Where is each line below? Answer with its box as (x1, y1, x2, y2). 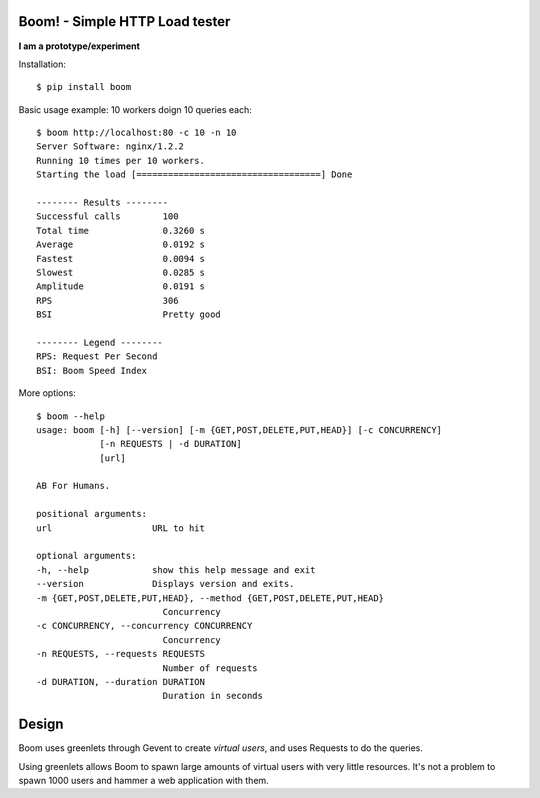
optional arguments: (36, 550, 137, 562)
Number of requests (162, 662, 259, 674)
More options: (18, 387, 77, 399)
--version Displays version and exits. (36, 578, 295, 590)
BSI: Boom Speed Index (36, 365, 148, 376)
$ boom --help (36, 410, 105, 422)
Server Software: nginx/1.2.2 (36, 141, 185, 152)
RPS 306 (36, 295, 179, 306)
